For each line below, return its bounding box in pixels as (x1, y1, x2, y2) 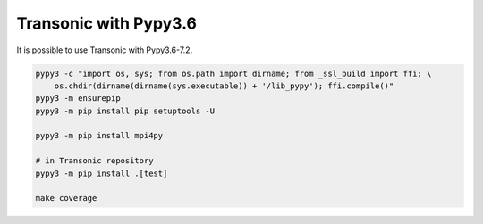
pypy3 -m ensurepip (35, 94, 121, 104)
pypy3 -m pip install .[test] (35, 168, 168, 178)
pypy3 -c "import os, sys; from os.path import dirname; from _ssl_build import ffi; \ (35, 68, 432, 79)
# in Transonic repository (35, 156, 154, 166)
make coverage (35, 193, 97, 203)
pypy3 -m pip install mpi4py (35, 130, 164, 141)
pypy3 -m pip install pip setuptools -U (35, 105, 215, 116)
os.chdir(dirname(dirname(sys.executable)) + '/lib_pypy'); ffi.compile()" (54, 80, 394, 91)
